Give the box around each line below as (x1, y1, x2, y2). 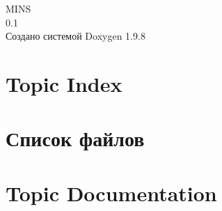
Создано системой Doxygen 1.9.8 (6, 29, 145, 43)
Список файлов (6, 124, 145, 153)
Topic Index (6, 69, 122, 97)
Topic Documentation (6, 178, 217, 207)
